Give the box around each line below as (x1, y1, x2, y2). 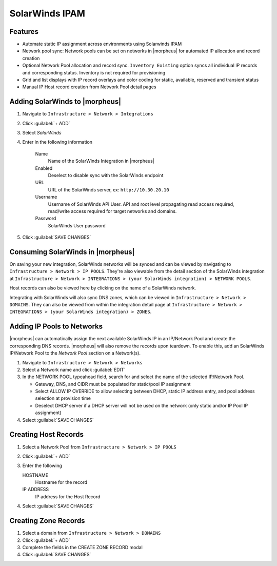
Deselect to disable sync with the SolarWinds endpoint (48, 172, 164, 179)
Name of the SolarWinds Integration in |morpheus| (48, 158, 155, 164)
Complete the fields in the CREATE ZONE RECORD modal (22, 544, 143, 550)
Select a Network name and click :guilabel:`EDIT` (22, 366, 126, 373)
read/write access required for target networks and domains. (48, 208, 177, 214)
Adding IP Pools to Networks (9, 322, 103, 331)
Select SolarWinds (22, 130, 62, 136)
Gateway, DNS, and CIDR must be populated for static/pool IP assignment (35, 381, 191, 387)
